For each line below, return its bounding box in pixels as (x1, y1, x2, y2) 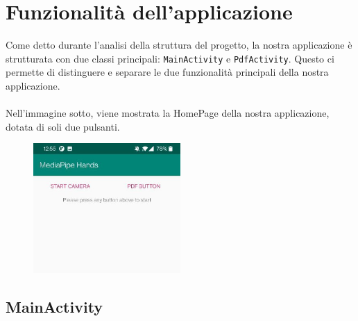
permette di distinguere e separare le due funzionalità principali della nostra (6, 65, 329, 79)
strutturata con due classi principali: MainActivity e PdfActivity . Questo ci (6, 51, 334, 65)
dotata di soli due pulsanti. (6, 119, 120, 133)
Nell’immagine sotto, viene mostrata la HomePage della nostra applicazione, (6, 106, 330, 120)
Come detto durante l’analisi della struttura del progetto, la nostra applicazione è (6, 38, 352, 52)
